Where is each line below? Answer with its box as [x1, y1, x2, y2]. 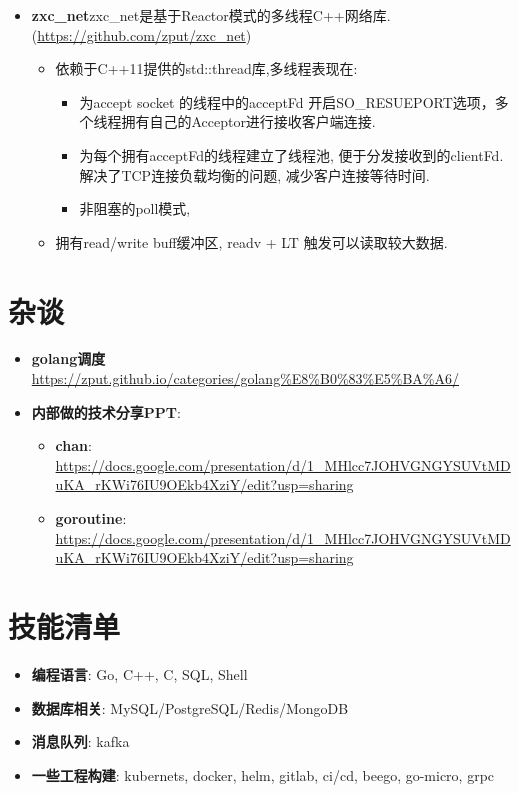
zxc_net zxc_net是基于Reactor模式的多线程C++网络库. [31, 5, 391, 25]
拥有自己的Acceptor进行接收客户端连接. [121, 111, 376, 132]
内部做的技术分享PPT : [31, 401, 181, 422]
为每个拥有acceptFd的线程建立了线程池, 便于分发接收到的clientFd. [79, 144, 504, 165]
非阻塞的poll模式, [79, 198, 191, 219]
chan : [55, 435, 92, 456]
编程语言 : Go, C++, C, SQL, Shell [31, 663, 248, 684]
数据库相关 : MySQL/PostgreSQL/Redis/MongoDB [31, 697, 349, 718]
